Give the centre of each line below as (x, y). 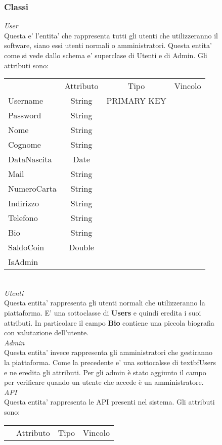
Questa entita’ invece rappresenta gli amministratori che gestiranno (108, 352)
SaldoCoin (26, 247)
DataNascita (30, 159)
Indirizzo (24, 203)
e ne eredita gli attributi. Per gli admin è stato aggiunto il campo (105, 372)
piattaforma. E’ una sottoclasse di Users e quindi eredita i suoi (103, 312)
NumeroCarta (32, 189)
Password (25, 115)
